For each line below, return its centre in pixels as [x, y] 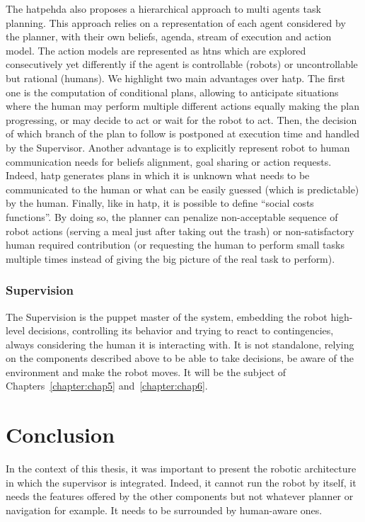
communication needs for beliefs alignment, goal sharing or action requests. [169, 161]
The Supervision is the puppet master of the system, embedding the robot [167, 316]
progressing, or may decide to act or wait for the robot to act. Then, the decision [181, 119]
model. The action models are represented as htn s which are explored [156, 50]
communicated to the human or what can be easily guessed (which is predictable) [182, 189]
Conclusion [60, 435]
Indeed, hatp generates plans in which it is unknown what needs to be [158, 175]
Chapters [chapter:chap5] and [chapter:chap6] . [107, 386]
